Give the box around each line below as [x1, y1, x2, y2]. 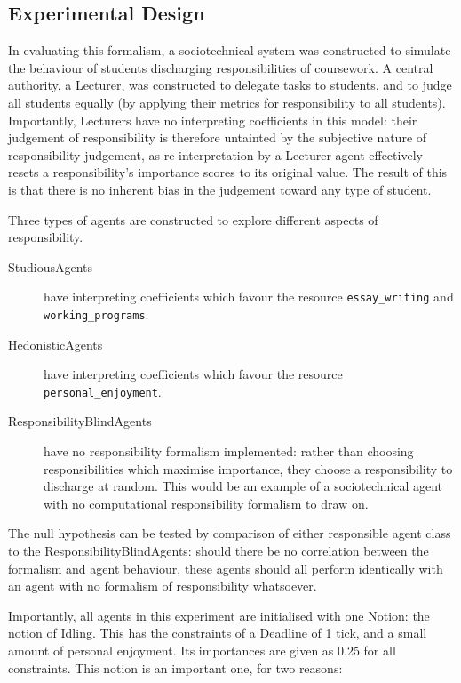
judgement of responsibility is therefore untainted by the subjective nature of [8, 128, 427, 147]
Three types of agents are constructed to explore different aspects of [8, 210, 378, 229]
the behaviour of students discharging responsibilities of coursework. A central [8, 58, 433, 76]
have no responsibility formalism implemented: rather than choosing [44, 442, 414, 461]
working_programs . [44, 304, 149, 323]
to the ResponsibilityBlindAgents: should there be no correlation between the [8, 542, 429, 560]
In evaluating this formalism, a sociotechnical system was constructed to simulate [8, 41, 451, 60]
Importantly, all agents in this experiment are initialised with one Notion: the [8, 606, 430, 624]
